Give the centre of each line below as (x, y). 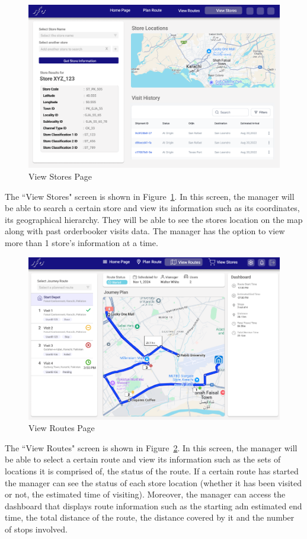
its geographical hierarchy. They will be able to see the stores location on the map (154, 219)
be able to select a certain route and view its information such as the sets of (143, 459)
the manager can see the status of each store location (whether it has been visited (153, 482)
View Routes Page (62, 428)
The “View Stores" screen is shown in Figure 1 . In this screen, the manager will (150, 196)
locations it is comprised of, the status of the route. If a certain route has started (152, 471)
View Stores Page (60, 176)
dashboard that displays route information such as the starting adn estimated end (153, 505)
